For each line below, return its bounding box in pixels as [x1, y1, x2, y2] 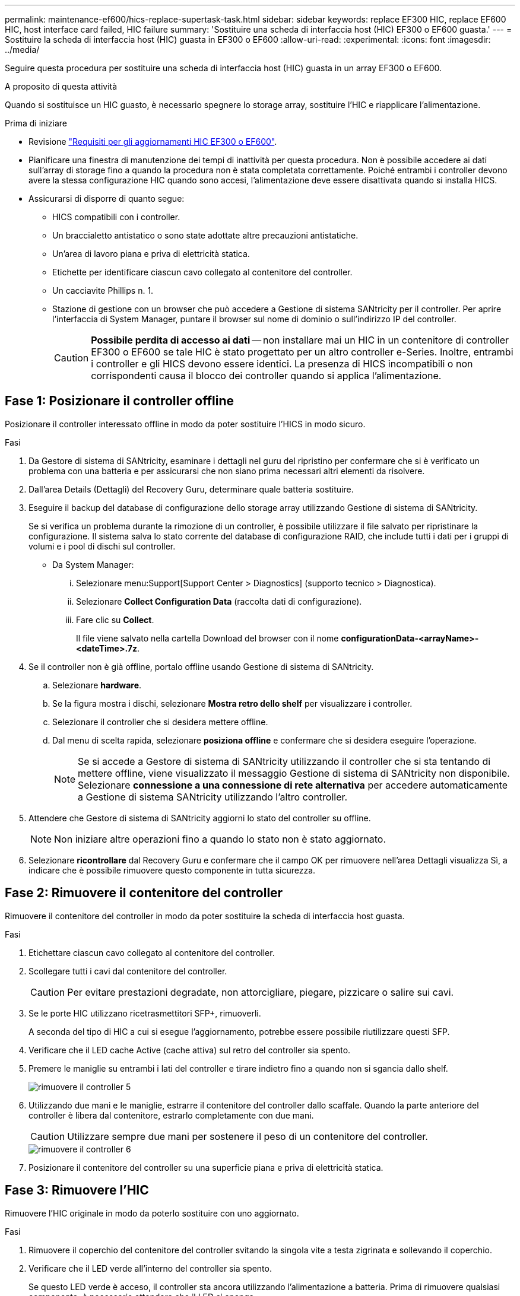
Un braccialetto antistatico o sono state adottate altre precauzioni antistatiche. [52, 230, 359, 240]
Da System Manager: [52, 559, 134, 570]
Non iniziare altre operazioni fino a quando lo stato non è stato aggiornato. [54, 833, 386, 845]
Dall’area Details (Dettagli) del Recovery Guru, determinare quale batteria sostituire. [28, 484, 354, 494]
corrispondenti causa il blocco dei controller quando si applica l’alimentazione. [91, 370, 442, 382]
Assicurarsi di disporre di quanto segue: [28, 193, 185, 204]
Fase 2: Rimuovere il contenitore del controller [5, 885, 283, 901]
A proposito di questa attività [5, 81, 118, 91]
